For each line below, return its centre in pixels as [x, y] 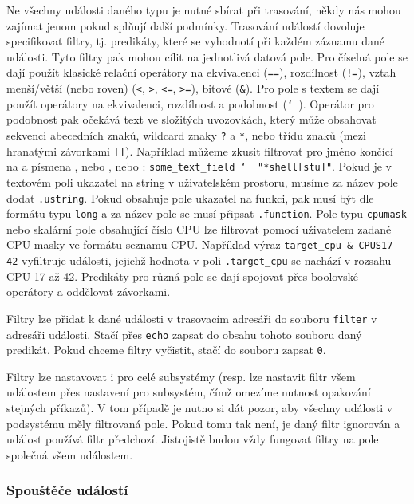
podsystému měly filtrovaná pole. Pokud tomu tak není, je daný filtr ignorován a [203, 423]
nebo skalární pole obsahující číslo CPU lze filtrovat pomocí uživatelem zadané [199, 228]
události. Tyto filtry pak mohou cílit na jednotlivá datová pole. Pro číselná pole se [207, 56]
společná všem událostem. [70, 454]
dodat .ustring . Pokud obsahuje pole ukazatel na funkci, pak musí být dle [190, 197]
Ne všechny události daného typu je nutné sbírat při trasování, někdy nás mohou [204, 10]
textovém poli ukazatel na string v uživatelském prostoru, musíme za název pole [202, 181]
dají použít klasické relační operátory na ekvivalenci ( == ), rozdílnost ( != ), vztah [201, 72]
